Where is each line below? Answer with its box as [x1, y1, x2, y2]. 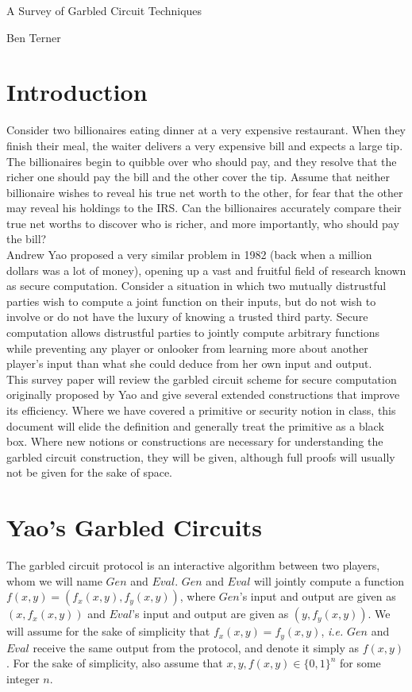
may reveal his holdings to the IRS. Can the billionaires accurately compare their [6, 199, 402, 216]
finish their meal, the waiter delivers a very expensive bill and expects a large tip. [6, 137, 403, 153]
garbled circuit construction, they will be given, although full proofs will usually [6, 448, 395, 465]
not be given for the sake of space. [6, 464, 173, 481]
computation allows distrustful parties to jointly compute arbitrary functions [6, 324, 380, 341]
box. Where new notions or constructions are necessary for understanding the [6, 433, 383, 450]
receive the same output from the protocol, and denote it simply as [33, 639, 360, 655]
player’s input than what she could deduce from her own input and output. [6, 355, 372, 372]
